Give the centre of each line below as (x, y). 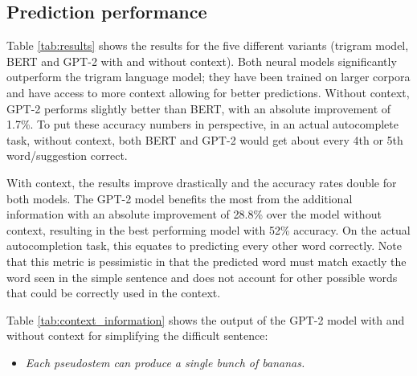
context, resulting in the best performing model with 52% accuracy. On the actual (208, 229)
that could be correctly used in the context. (114, 293)
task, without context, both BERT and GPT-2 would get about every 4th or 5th (205, 139)
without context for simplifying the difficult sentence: (137, 335)
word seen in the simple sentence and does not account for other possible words (202, 277)
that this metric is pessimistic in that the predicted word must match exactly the (206, 261)
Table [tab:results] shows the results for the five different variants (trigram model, (208, 45)
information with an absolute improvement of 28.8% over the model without (194, 214)
